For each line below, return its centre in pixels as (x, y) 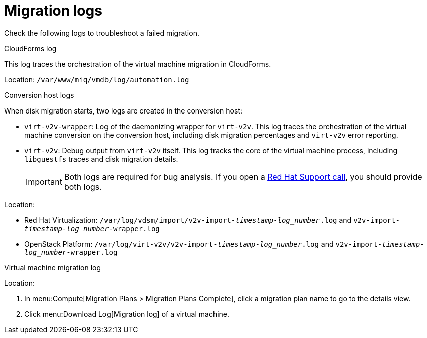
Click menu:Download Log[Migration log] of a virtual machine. (127, 314)
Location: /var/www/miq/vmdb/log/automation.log (97, 79)
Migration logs (53, 11)
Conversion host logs (39, 95)
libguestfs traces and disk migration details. (101, 159)
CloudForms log (30, 48)
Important (44, 182)
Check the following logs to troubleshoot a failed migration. (102, 33)
